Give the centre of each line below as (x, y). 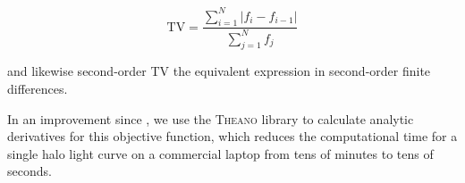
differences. (38, 89)
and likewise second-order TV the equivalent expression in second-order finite (219, 71)
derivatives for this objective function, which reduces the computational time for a (232, 136)
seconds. (30, 171)
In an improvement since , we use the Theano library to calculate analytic (211, 118)
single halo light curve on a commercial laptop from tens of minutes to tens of (220, 153)
